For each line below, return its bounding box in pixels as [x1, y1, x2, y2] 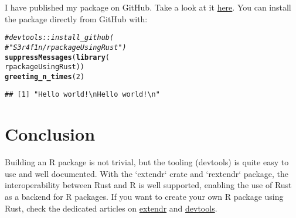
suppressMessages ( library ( [5, 53, 110, 62]
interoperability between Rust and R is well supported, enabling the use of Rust [5, 179, 292, 191]
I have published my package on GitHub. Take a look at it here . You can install [5, 1, 291, 13]
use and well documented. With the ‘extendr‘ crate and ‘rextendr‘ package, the [5, 167, 289, 179]
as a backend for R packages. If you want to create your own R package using [5, 190, 284, 203]
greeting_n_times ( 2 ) [5, 72, 85, 81]
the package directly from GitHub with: [5, 12, 148, 25]
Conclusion [5, 122, 96, 146]
